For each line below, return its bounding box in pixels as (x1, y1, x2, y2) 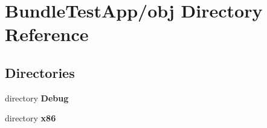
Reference (5, 22, 89, 46)
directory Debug (5, 91, 69, 104)
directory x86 (5, 112, 56, 124)
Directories (5, 63, 75, 82)
